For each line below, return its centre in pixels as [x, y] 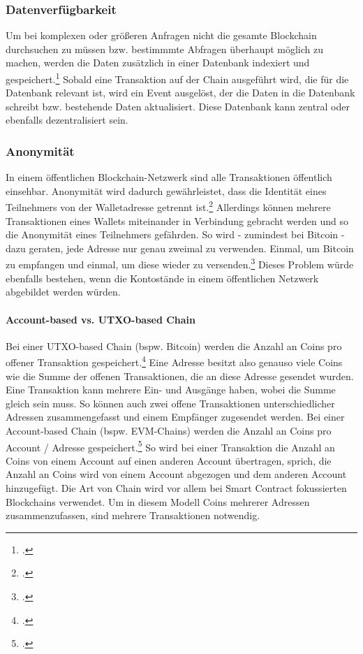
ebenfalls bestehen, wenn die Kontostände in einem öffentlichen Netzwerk [162, 278]
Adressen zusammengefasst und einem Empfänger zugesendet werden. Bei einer [175, 417]
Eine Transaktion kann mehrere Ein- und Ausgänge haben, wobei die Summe [171, 390]
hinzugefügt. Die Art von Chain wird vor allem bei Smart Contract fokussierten [176, 487]
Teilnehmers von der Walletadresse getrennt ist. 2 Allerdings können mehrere [168, 206]
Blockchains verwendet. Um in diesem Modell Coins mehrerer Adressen [158, 501]
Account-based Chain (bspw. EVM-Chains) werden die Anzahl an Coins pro [169, 430]
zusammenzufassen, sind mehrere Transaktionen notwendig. [133, 515]
